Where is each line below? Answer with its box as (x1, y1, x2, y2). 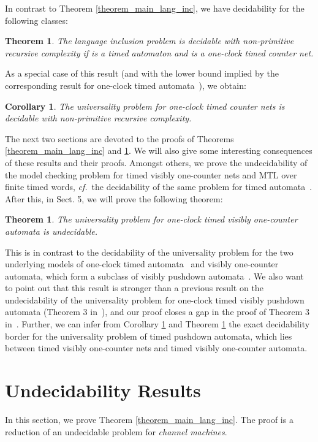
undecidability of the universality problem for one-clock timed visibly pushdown (5, 293, 305, 306)
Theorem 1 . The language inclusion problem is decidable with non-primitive (5, 34, 294, 47)
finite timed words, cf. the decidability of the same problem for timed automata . (5, 180, 312, 193)
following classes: (5, 13, 68, 26)
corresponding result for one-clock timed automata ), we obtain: (5, 78, 246, 91)
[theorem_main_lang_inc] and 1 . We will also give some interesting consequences (5, 144, 312, 157)
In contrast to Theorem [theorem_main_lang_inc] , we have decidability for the (5, 2, 305, 14)
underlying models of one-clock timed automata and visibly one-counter (5, 257, 279, 270)
